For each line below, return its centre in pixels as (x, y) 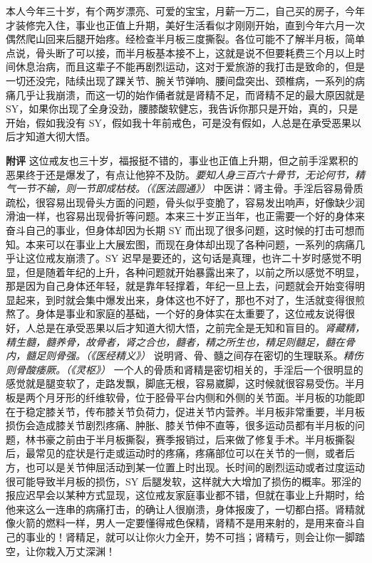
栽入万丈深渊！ (80, 551)
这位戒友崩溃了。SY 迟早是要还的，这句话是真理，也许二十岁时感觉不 (188, 258)
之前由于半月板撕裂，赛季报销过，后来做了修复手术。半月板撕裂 (205, 439)
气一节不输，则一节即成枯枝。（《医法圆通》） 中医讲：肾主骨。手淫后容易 (175, 188)
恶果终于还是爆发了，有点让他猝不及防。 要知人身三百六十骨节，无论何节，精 (185, 174)
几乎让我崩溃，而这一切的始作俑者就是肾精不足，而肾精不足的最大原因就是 (190, 94)
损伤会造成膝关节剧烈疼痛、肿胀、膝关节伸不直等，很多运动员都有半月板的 (180, 425)
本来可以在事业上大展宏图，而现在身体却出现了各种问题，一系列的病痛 (190, 244)
